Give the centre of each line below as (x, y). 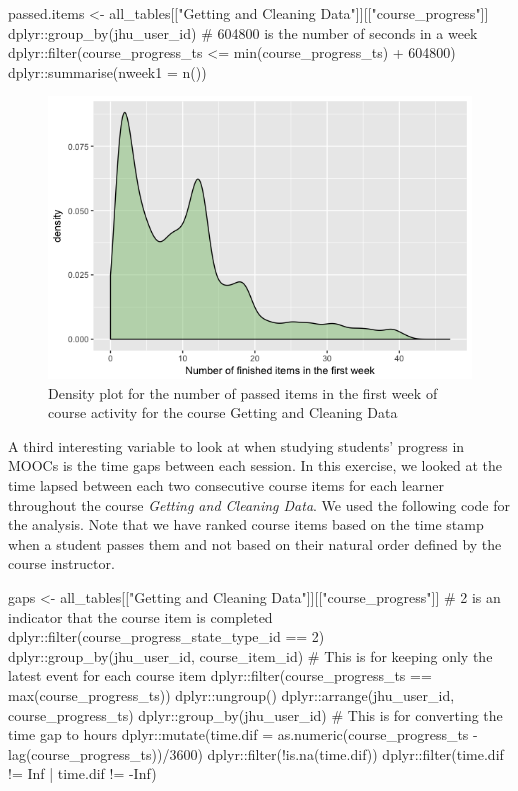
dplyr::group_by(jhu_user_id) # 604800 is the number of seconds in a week (243, 32)
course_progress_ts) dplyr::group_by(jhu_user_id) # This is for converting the (255, 714)
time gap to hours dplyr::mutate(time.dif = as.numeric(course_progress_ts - (243, 734)
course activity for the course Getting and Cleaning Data (223, 412)
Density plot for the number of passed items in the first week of (243, 392)
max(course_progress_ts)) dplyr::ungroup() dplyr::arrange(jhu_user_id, (231, 694)
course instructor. (61, 563)
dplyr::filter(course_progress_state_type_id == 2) (166, 636)
